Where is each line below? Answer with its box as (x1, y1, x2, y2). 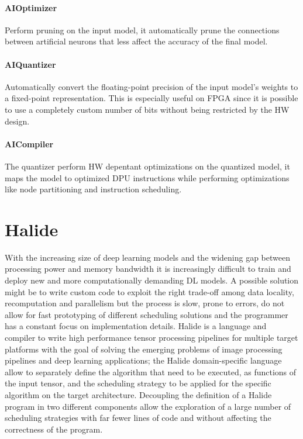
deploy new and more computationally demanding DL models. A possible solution (5, 274, 299, 286)
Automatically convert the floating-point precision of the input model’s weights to (5, 80, 298, 92)
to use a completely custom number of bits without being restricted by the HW (5, 103, 290, 115)
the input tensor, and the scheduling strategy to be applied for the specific (5, 377, 271, 389)
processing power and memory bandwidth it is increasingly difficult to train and (5, 262, 291, 275)
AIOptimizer (5, 1, 57, 13)
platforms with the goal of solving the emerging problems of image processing (5, 343, 283, 355)
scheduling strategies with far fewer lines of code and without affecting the (5, 412, 271, 424)
